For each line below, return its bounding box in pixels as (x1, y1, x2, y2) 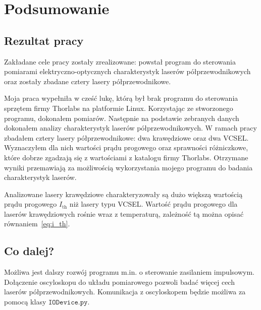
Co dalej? (4, 243, 55, 259)
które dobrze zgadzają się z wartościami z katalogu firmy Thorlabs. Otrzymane (4, 152, 248, 162)
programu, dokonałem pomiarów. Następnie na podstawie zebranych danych (4, 112, 239, 123)
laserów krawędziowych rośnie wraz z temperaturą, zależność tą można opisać (4, 208, 244, 219)
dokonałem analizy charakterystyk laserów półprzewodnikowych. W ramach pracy (4, 122, 257, 133)
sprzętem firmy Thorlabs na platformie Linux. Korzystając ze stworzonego (4, 102, 233, 113)
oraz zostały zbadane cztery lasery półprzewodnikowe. (4, 76, 171, 86)
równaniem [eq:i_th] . (4, 218, 70, 229)
